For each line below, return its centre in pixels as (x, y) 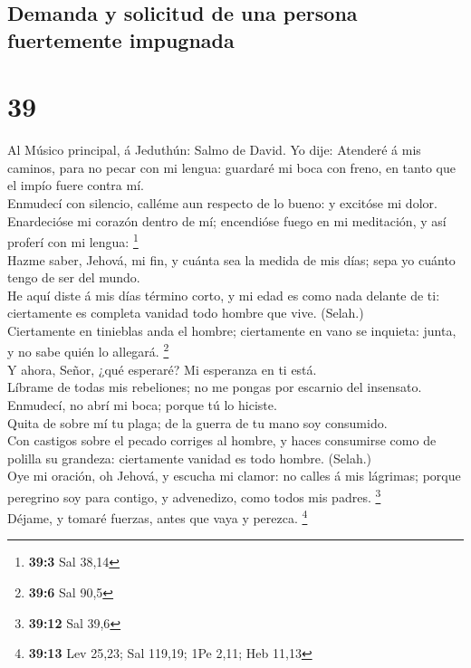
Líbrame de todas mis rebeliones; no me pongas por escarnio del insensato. (215, 387)
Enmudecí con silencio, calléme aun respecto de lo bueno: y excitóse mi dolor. (222, 203)
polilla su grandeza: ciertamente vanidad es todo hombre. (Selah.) (190, 458)
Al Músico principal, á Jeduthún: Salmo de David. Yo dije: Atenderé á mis (214, 150)
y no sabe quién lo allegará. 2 (88, 350)
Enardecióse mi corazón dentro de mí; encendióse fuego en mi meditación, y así (227, 220)
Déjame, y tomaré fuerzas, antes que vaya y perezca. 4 (158, 516)
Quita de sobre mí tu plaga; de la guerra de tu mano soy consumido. (197, 422)
